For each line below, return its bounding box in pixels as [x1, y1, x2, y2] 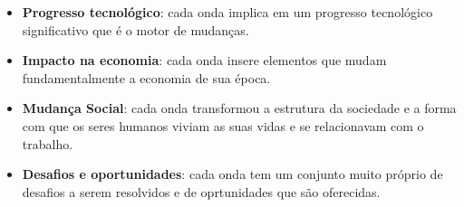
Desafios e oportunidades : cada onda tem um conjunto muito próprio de [22, 165, 443, 183]
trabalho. [22, 134, 73, 153]
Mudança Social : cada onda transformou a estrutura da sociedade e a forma [22, 99, 457, 118]
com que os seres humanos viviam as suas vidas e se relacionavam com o [22, 116, 424, 135]
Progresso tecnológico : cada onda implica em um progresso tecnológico [22, 3, 433, 21]
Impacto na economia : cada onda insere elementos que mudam [22, 51, 387, 70]
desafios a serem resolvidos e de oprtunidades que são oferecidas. [22, 182, 381, 201]
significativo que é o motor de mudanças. [22, 20, 249, 39]
